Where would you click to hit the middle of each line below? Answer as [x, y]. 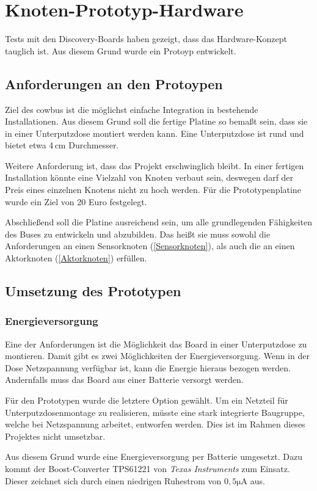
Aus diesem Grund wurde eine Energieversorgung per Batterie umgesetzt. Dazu [154, 456]
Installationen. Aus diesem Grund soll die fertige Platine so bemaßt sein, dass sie [156, 121]
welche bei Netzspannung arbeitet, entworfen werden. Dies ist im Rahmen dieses [155, 424]
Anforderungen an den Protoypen [114, 83]
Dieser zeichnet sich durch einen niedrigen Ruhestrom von [113, 480]
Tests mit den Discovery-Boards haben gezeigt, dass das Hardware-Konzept [146, 39]
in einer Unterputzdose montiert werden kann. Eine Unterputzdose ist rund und [155, 133]
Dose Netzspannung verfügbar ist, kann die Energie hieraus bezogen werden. [148, 367]
